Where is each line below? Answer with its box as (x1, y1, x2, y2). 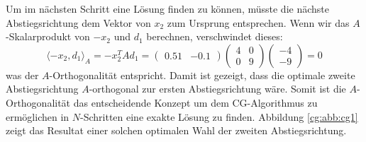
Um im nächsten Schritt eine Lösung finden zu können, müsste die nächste (6, 1, 329, 16)
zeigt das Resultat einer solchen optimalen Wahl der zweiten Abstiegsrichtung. (6, 123, 347, 138)
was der (6, 67, 39, 82)
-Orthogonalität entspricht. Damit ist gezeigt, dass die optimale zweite (49, 67, 355, 82)
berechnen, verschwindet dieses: (146, 29, 283, 44)
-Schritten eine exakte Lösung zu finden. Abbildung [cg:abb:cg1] (80, 109, 358, 124)
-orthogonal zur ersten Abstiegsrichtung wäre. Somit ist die (89, 81, 346, 96)
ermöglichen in (6, 109, 70, 124)
